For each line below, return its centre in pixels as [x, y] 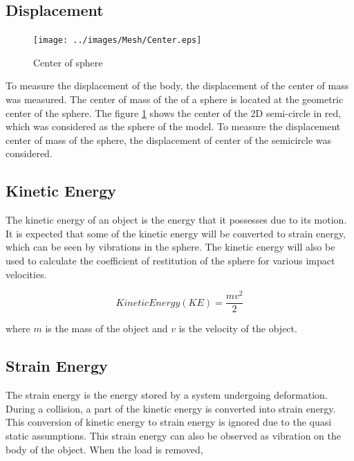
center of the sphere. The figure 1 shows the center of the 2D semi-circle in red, [174, 112]
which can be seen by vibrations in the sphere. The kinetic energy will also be [170, 247]
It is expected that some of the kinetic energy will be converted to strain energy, [176, 233]
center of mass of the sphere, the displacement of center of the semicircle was [169, 139]
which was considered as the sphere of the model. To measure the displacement [173, 126]
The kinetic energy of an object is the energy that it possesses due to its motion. [176, 220]
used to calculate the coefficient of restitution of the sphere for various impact [170, 260]
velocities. [26, 274]
